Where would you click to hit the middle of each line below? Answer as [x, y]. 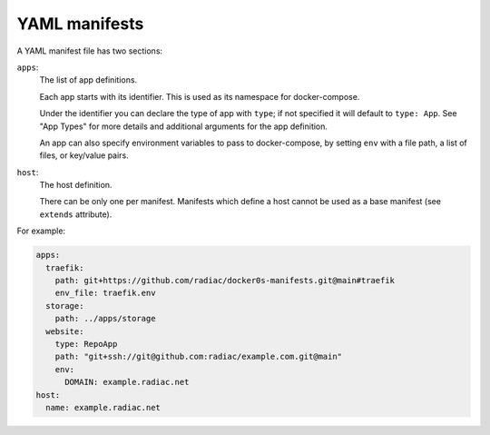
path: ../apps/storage [105, 319]
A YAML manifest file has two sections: [90, 51]
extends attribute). [76, 214]
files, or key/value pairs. [84, 155]
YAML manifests [80, 24]
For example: [41, 231]
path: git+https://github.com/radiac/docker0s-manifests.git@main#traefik [225, 280]
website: [65, 331]
